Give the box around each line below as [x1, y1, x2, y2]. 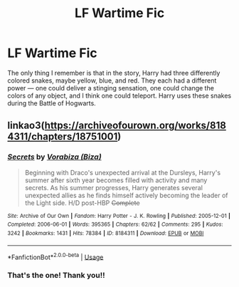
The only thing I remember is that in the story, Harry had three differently [7, 68, 221, 77]
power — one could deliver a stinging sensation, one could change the [7, 83, 215, 92]
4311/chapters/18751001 [7, 130, 118, 143]
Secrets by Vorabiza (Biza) [7, 152, 102, 162]
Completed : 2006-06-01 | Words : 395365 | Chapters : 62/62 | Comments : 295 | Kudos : [7, 221, 223, 229]
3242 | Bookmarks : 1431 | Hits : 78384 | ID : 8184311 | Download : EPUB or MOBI [7, 229, 204, 236]
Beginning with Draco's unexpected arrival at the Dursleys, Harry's [24, 168, 221, 177]
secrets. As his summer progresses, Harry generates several [24, 183, 203, 192]
